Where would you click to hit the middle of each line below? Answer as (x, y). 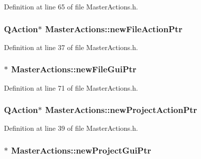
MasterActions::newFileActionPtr (114, 28)
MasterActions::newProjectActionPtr (121, 110)
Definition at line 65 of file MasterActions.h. (71, 6)
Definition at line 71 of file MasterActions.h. (71, 87)
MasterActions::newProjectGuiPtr (81, 150)
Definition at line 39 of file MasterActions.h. (71, 128)
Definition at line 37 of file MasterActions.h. (71, 47)
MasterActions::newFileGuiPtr (74, 69)
